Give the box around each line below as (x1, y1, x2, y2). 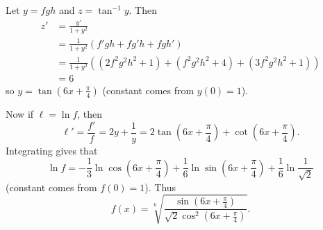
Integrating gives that (6, 143, 98, 157)
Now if (6, 106, 34, 121)
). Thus (144, 179, 176, 194)
